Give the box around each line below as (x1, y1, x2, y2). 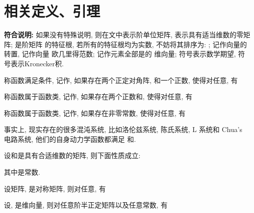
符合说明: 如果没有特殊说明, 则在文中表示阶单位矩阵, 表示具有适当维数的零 (4, 29, 244, 40)
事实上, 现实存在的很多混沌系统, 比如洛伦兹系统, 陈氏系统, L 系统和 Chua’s (4, 124, 242, 134)
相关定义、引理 (4, 1, 101, 21)
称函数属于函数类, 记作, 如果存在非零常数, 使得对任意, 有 (4, 107, 186, 118)
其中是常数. (4, 167, 40, 177)
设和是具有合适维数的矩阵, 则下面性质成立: (4, 150, 141, 160)
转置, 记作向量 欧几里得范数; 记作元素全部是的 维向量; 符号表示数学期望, (4, 49, 236, 59)
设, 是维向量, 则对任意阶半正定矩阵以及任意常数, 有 (4, 200, 168, 210)
